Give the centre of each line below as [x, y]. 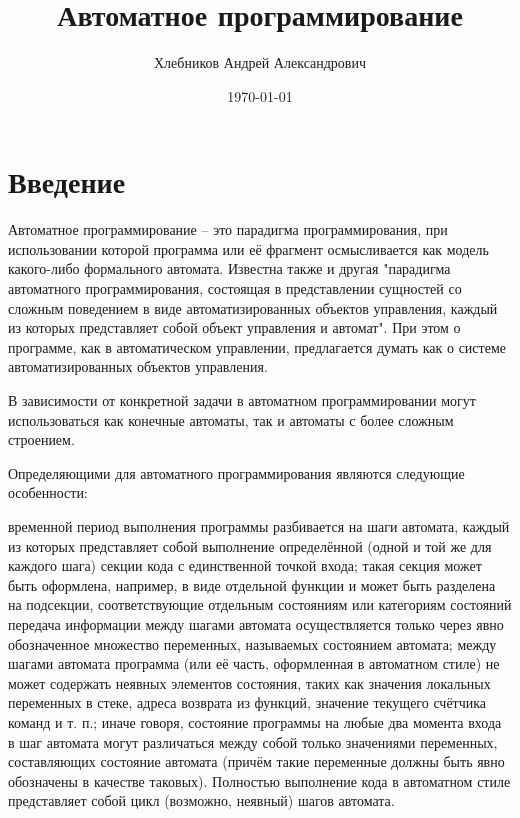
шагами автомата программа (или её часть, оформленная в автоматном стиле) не [254, 663]
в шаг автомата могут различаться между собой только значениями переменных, [253, 741]
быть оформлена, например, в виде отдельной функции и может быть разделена [252, 584]
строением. [41, 439]
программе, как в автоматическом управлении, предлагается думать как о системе [257, 346]
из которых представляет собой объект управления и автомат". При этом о [234, 327]
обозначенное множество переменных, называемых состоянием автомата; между [252, 643]
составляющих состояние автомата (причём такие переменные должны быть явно [256, 761]
